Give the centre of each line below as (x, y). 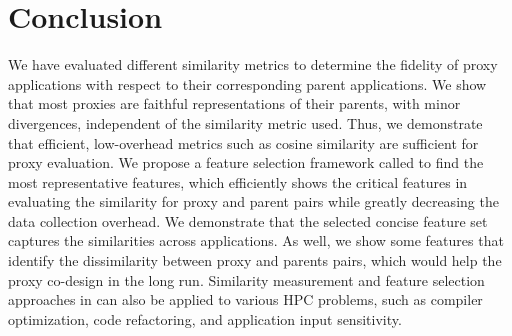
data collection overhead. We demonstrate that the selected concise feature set (248, 220)
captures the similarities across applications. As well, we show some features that (256, 240)
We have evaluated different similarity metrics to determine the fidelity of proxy (253, 64)
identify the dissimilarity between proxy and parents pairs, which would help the (255, 260)
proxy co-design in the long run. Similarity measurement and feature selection (246, 279)
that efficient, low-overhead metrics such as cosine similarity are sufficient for (243, 142)
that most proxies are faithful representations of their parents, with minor (234, 103)
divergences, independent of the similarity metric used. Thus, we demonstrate (245, 122)
